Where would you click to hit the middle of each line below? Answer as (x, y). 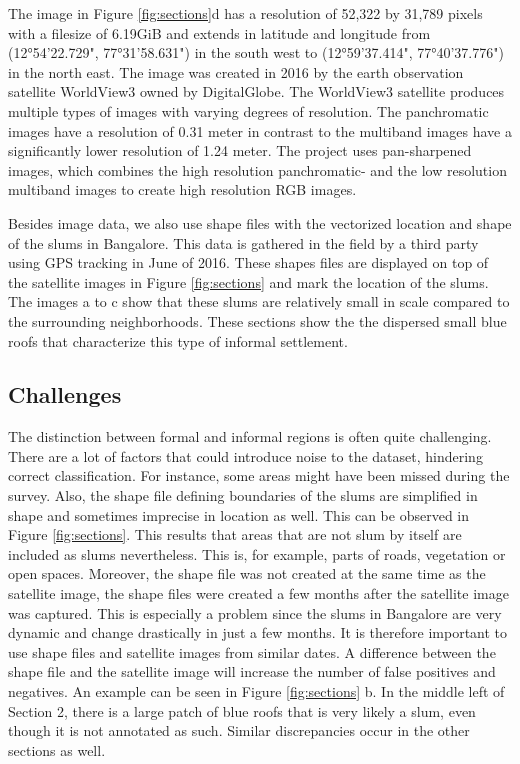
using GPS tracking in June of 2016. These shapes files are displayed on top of (248, 262)
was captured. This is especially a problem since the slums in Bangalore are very (255, 612)
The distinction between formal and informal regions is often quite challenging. (250, 436)
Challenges (65, 394)
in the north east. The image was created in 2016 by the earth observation (236, 71)
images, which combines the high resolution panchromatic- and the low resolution (257, 169)
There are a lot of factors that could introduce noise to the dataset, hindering (245, 455)
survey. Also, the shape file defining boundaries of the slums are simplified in (243, 495)
